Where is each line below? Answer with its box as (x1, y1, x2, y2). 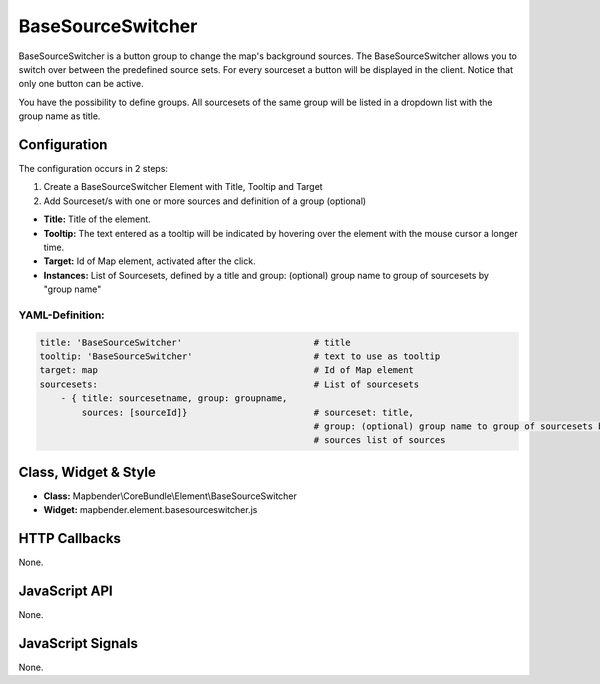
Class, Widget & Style (18, 463, 157, 480)
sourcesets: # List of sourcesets (39, 378, 420, 390)
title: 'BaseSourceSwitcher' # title (39, 336, 351, 348)
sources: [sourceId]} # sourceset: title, (81, 406, 415, 418)
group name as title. (18, 110, 101, 122)
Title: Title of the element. (43, 213, 152, 225)
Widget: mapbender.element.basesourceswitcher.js (43, 504, 258, 516)
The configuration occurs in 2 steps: (18, 163, 169, 175)
